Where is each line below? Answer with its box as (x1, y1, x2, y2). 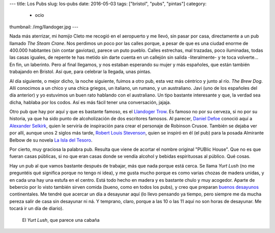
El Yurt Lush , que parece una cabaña (22, 217, 100, 223)
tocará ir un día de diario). (9, 206, 64, 212)
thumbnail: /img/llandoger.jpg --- (9, 23, 79, 30)
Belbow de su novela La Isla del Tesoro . (9, 137, 93, 143)
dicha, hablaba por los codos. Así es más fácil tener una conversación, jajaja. (9, 99, 171, 105)
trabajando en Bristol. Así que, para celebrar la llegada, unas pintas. (9, 69, 152, 75)
